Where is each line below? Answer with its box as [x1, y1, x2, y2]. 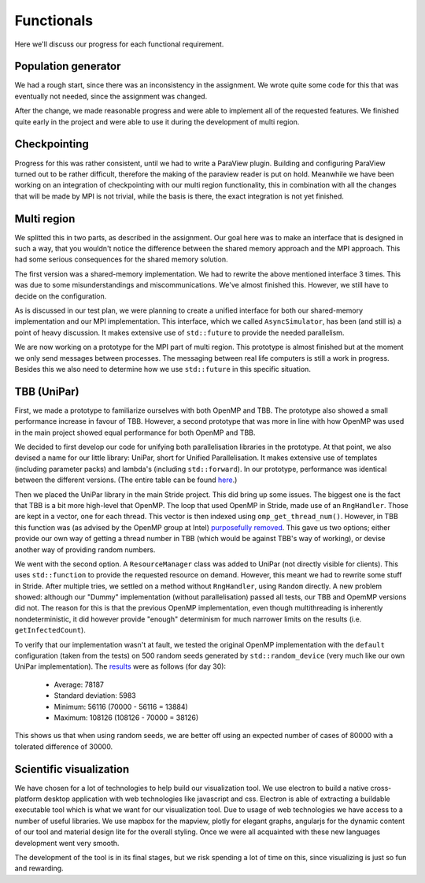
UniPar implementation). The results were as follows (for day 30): [14, 662, 227, 671]
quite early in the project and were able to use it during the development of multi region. [14, 117, 300, 126]
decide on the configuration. [14, 291, 107, 301]
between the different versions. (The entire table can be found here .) [14, 475, 238, 484]
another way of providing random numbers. [14, 544, 156, 555]
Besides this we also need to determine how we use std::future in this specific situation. [14, 364, 311, 373]
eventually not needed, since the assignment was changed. [14, 91, 208, 101]
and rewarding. [14, 863, 64, 874]
